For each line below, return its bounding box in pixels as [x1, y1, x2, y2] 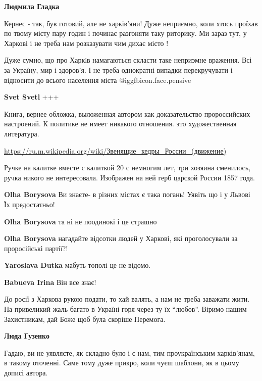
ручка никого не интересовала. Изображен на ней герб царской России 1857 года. [4, 172, 255, 182]
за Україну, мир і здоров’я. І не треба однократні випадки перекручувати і [4, 64, 233, 75]
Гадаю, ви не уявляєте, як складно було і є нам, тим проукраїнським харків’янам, [4, 347, 255, 358]
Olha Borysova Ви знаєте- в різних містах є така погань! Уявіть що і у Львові [4, 189, 250, 200]
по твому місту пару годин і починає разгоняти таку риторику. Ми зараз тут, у [4, 28, 247, 38]
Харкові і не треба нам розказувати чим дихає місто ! [4, 37, 169, 48]
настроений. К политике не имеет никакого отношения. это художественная [4, 118, 237, 129]
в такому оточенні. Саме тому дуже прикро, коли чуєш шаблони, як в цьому [4, 357, 239, 368]
